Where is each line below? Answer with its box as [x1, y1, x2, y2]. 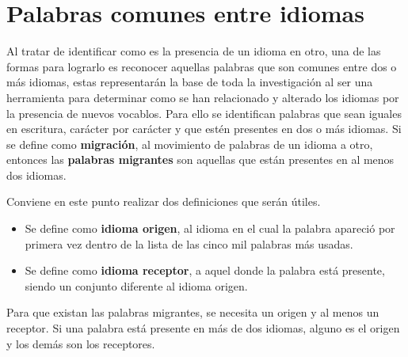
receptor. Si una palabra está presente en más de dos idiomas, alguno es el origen [6, 320, 400, 336]
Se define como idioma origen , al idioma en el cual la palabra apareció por [25, 220, 395, 237]
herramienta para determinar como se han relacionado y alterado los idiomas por [6, 89, 399, 105]
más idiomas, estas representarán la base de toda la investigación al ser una [6, 74, 373, 90]
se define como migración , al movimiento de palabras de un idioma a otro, [6, 135, 373, 152]
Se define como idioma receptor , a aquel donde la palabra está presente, [25, 262, 385, 279]
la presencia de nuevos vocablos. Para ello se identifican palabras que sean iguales [6, 104, 402, 121]
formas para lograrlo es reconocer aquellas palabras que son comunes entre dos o [6, 58, 397, 74]
